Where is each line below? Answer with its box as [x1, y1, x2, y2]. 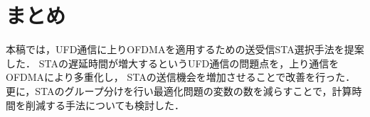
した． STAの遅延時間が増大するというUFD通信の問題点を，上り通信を [6, 55, 339, 70]
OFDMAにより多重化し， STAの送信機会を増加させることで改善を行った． [6, 69, 356, 84]
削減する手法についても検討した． [25, 97, 184, 112]
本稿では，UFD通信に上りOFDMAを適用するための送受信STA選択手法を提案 [6, 42, 364, 57]
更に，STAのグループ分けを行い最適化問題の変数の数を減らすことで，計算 [6, 83, 352, 98]
